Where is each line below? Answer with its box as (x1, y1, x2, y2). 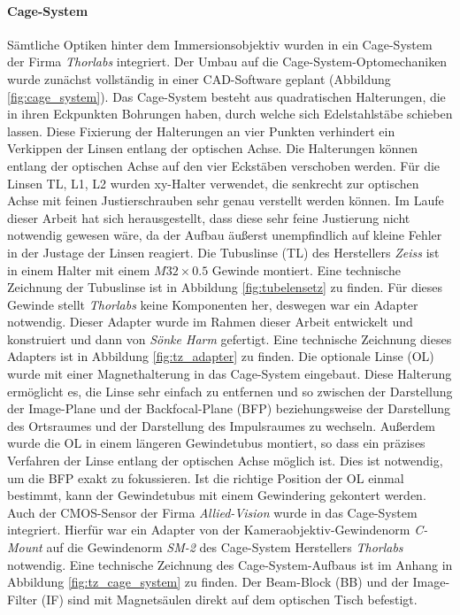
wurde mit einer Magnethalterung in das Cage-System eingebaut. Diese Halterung (7, 365, 452, 383)
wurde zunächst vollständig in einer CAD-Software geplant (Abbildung (7, 69, 391, 88)
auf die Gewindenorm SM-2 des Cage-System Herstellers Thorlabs (46, 538, 403, 557)
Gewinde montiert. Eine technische (211, 260, 401, 279)
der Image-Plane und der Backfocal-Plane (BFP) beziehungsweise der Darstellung (7, 399, 451, 418)
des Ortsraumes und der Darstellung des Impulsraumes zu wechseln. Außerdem (7, 416, 436, 434)
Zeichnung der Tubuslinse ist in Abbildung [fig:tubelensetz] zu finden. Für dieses (7, 278, 443, 296)
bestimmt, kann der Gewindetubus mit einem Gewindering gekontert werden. (7, 486, 426, 504)
